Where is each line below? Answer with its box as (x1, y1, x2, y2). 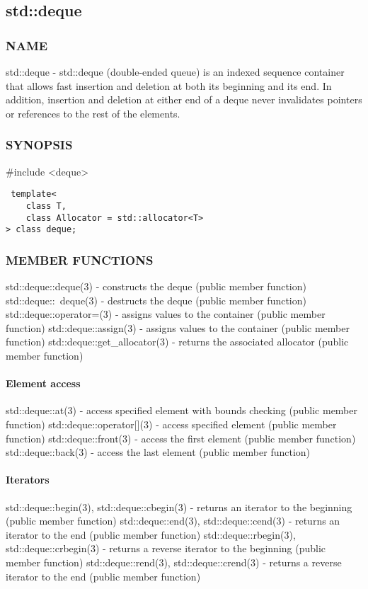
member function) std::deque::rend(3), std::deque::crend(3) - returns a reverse (6, 554, 342, 569)
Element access (6, 376, 81, 391)
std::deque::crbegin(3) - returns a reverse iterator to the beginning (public (6, 541, 326, 556)
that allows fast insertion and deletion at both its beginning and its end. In (6, 78, 332, 93)
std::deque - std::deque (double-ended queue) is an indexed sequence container (6, 64, 345, 79)
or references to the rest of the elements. (6, 105, 180, 120)
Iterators (6, 472, 50, 487)
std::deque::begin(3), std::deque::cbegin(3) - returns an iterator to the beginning (6, 499, 352, 514)
